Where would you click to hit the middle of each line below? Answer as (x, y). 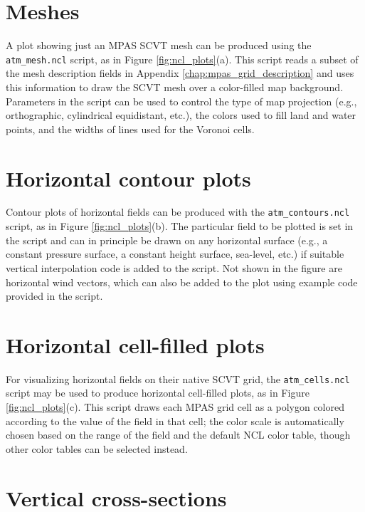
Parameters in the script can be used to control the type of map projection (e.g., (181, 101)
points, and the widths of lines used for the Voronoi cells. (130, 129)
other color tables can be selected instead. (97, 448)
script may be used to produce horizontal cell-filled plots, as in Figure (158, 393)
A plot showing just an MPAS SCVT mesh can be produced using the (159, 45)
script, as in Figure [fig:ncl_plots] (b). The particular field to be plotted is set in (180, 226)
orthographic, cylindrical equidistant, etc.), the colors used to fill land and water (181, 115)
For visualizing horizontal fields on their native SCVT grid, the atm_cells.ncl (178, 378)
